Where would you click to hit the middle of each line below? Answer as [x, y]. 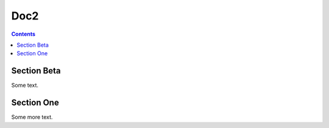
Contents [23, 34]
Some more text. [32, 117]
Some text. [25, 86]
